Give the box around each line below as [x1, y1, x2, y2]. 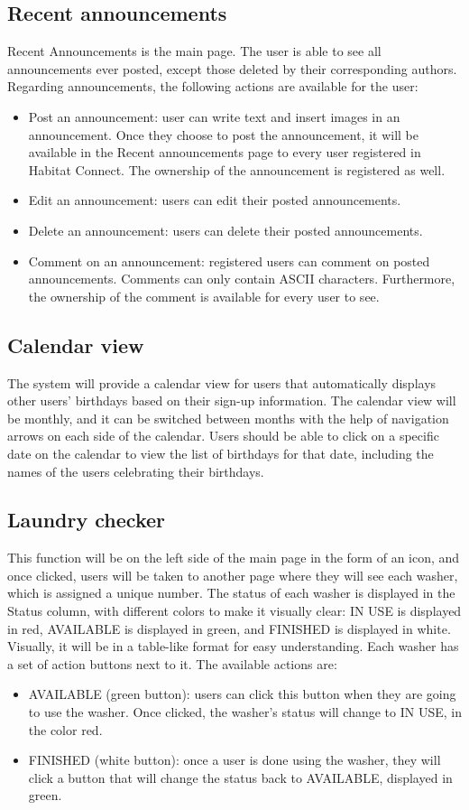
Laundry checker [7, 506, 165, 534]
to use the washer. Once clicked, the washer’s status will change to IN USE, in [28, 703, 462, 722]
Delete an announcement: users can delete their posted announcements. [28, 220, 423, 239]
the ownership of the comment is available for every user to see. [28, 286, 380, 305]
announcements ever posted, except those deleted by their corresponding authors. [7, 59, 457, 78]
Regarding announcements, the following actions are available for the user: [7, 77, 418, 96]
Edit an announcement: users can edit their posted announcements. [28, 191, 401, 209]
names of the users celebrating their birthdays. [7, 461, 264, 480]
